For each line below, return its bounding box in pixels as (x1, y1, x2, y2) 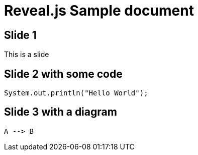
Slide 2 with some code (4, 67, 123, 80)
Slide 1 (4, 28, 37, 41)
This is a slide (4, 50, 49, 59)
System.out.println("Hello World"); (4, 89, 148, 97)
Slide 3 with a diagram (4, 106, 117, 119)
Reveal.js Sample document (4, 2, 194, 19)
